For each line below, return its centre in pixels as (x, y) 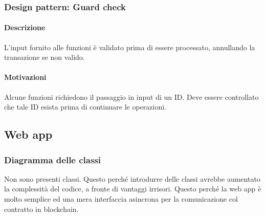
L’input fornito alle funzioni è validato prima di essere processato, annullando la (130, 47)
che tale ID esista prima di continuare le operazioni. (85, 107)
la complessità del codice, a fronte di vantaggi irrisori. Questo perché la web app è (133, 189)
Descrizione (25, 27)
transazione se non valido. (45, 57)
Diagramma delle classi (53, 159)
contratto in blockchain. (41, 209)
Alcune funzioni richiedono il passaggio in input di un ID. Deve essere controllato (131, 96)
